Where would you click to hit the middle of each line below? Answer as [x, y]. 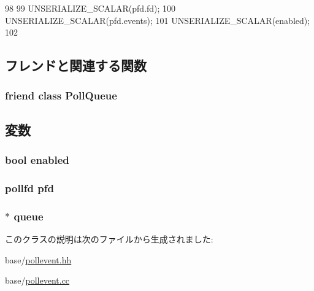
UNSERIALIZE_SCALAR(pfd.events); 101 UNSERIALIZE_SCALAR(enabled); [158, 20]
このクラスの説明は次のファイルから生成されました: [109, 239]
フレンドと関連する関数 [76, 65]
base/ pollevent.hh [38, 259]
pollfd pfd [29, 188]
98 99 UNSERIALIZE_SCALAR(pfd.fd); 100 [90, 8]
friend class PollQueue [61, 95]
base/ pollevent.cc [37, 280]
